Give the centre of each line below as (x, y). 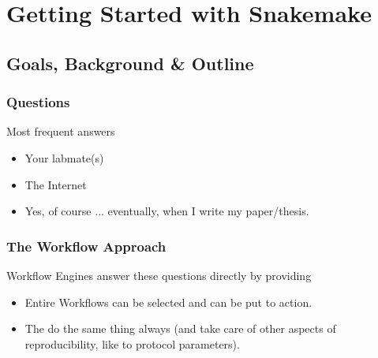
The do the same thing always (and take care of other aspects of (180, 328)
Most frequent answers (61, 131)
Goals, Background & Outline (130, 63)
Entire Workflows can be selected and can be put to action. (168, 302)
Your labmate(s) (64, 157)
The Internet (56, 184)
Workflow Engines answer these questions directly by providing (159, 275)
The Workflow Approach (86, 246)
